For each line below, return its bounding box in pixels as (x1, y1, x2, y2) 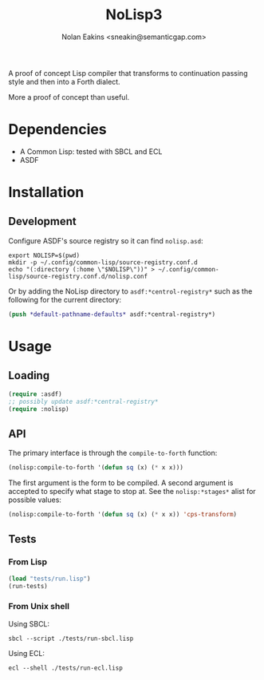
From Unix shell (8, 601, 70, 612)
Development (8, 215, 77, 228)
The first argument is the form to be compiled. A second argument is (8, 478, 234, 488)
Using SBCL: (8, 619, 50, 628)
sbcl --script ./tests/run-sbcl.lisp (8, 635, 134, 642)
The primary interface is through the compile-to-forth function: (8, 449, 218, 458)
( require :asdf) (8, 389, 62, 398)
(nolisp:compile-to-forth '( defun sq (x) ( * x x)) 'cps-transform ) (8, 511, 238, 519)
